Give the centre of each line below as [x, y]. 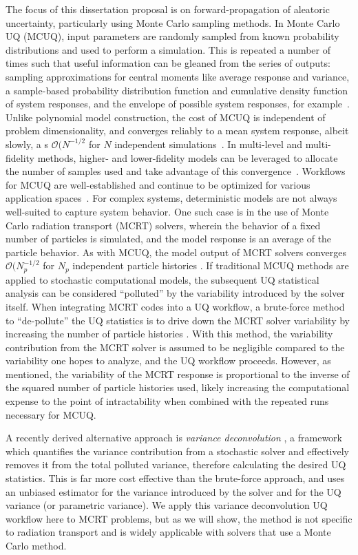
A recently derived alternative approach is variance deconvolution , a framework [174, 438]
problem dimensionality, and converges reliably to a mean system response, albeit [177, 130]
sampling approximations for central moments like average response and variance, [178, 76]
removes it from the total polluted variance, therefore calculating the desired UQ [176, 464]
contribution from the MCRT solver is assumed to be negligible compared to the [175, 347]
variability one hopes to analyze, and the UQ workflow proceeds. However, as [168, 360]
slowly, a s [27, 144]
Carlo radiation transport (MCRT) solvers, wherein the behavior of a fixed [163, 225]
